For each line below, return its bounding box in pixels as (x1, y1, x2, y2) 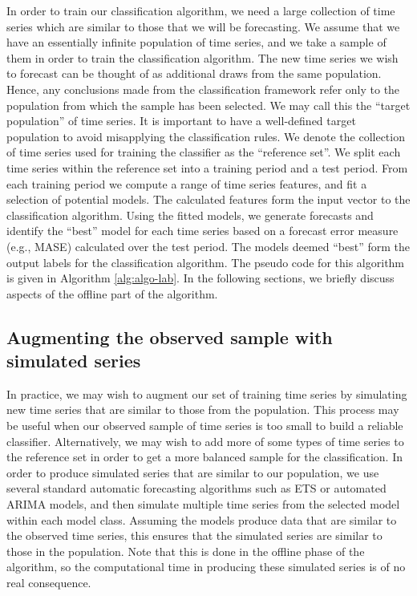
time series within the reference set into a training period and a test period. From (6, 159, 408, 176)
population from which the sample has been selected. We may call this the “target (6, 96, 411, 113)
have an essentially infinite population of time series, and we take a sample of (6, 34, 387, 51)
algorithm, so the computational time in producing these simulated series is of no (6, 558, 406, 575)
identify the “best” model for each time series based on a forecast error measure (6, 222, 399, 239)
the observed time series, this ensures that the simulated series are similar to (6, 527, 383, 544)
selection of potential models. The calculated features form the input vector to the (6, 191, 411, 208)
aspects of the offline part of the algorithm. (6, 285, 218, 302)
